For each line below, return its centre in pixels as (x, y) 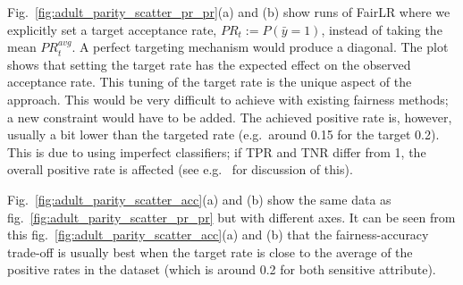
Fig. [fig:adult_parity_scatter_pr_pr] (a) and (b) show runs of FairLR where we (229, 12)
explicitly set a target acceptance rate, (112, 29)
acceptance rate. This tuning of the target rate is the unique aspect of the (210, 82)
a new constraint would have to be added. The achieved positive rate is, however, (230, 117)
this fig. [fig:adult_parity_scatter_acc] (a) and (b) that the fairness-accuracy (218, 235)
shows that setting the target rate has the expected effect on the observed (209, 64)
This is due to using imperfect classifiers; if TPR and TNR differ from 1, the (217, 151)
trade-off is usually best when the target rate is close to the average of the (210, 251)
